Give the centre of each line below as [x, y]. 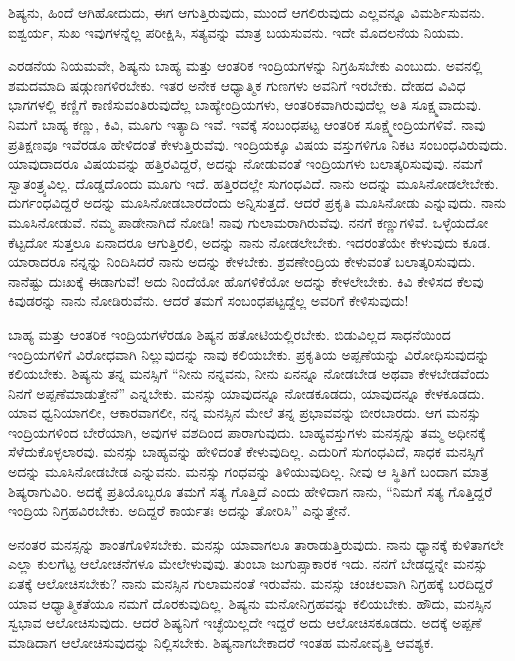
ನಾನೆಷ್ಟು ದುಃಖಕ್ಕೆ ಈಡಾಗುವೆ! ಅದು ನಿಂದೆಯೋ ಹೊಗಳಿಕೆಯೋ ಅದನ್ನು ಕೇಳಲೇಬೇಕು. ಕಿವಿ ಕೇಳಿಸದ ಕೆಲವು [246, 280]
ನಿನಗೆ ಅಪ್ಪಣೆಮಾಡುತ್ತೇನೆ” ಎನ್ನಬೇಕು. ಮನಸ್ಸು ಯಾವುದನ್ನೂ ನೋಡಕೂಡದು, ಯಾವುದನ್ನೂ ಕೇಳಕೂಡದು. [246, 392]
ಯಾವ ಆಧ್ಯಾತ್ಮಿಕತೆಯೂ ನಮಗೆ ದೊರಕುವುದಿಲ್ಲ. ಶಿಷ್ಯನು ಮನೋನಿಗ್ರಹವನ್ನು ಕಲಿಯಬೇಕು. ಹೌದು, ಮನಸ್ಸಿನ [250, 602]
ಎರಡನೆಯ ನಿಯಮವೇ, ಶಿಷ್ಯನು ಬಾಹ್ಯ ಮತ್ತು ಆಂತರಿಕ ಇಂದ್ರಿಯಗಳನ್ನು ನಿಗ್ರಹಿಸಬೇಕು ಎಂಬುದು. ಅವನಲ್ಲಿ [245, 65]
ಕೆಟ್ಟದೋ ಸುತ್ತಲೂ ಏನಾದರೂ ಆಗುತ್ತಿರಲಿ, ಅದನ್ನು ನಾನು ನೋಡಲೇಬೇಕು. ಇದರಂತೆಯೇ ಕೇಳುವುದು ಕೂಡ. [249, 241]
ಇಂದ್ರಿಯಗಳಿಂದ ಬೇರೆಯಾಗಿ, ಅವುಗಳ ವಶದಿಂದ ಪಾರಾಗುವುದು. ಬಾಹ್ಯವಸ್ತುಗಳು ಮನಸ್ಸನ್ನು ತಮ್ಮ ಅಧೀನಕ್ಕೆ [247, 431]
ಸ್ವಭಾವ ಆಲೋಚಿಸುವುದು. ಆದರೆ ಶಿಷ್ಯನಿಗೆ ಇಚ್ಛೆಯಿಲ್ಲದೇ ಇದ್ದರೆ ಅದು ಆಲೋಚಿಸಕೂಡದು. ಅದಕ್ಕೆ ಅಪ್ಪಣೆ [245, 622]
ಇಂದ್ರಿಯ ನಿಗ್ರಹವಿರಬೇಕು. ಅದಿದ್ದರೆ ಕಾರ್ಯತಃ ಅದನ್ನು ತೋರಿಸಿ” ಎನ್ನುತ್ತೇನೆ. [179, 510]
